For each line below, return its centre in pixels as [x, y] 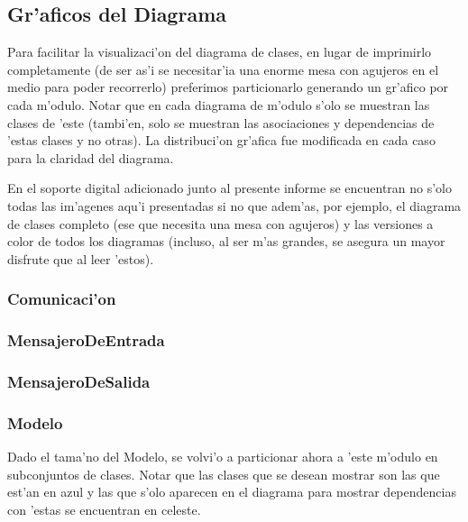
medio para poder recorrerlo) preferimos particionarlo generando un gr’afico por [228, 87]
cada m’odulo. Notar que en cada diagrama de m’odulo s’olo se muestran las [219, 104]
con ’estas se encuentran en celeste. [104, 509]
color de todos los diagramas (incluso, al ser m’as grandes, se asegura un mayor [226, 241]
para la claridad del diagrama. [91, 157]
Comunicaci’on [62, 299]
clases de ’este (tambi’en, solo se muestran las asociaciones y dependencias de [221, 122]
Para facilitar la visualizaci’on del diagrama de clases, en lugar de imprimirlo [220, 52]
